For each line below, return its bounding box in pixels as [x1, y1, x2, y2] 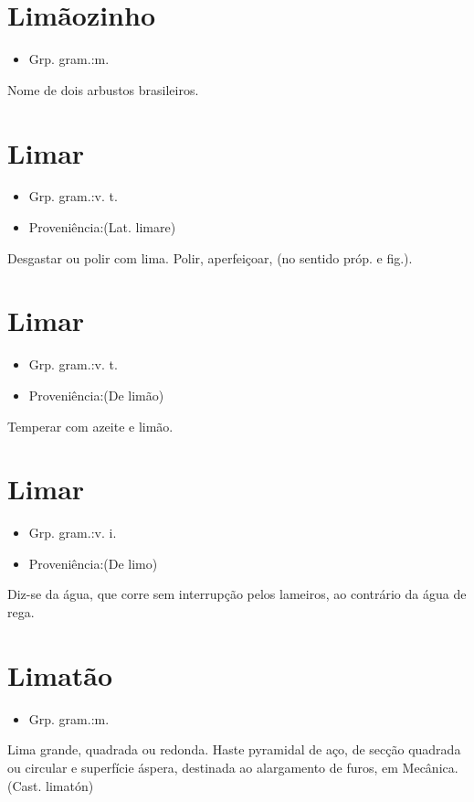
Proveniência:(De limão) [28, 385, 164, 404]
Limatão [7, 656, 113, 693]
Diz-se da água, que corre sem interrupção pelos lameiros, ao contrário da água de [7, 584, 467, 604]
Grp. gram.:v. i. [28, 523, 117, 542]
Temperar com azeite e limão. [7, 416, 174, 435]
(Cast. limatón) [7, 775, 94, 795]
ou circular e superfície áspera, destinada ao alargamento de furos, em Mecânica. [7, 757, 458, 776]
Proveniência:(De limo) [28, 553, 158, 572]
